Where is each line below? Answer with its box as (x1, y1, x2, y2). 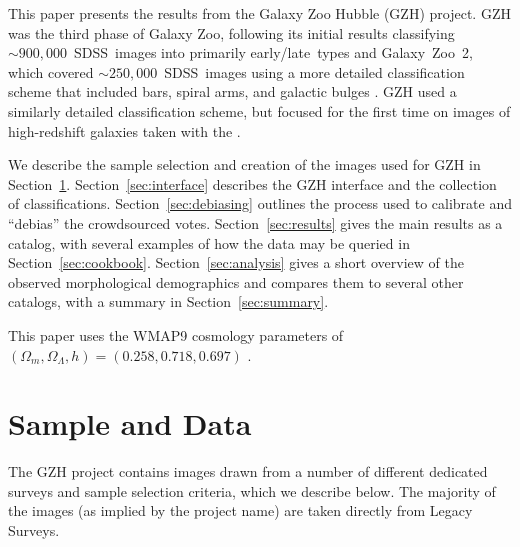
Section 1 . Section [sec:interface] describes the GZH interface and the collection (8, 173, 497, 194)
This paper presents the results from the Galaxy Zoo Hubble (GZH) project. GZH (8, 3, 511, 23)
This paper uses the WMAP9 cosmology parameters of (8, 324, 344, 345)
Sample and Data (8, 403, 252, 444)
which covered (8, 61, 94, 82)
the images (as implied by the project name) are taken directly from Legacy (8, 500, 473, 521)
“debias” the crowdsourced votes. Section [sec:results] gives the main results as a (8, 212, 503, 233)
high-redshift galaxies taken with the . (8, 120, 241, 141)
